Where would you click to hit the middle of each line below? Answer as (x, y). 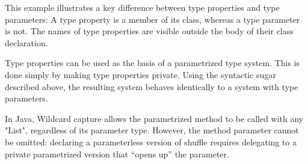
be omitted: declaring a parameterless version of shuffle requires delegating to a (151, 141)
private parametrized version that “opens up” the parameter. (117, 153)
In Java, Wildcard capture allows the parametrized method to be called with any (154, 118)
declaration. (26, 42)
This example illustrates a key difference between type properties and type (142, 7)
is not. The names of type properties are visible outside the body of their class (149, 31)
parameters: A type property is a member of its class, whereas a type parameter (152, 19)
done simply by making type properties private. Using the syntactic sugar (140, 74)
